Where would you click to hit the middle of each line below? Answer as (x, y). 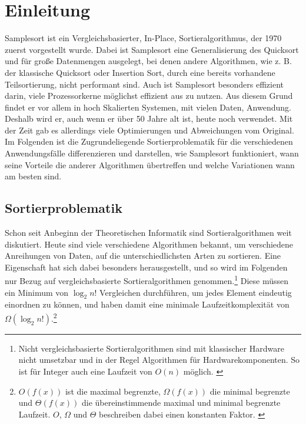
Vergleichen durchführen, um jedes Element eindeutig (196, 292)
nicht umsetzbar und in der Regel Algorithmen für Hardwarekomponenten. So (159, 360)
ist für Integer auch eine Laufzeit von (85, 371)
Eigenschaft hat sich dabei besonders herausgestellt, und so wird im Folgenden (146, 267)
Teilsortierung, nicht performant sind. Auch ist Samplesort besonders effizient (144, 84)
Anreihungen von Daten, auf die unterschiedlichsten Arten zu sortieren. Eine (143, 256)
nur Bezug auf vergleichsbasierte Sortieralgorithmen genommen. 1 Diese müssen (147, 280)
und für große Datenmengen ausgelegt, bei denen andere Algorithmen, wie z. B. (148, 61)
